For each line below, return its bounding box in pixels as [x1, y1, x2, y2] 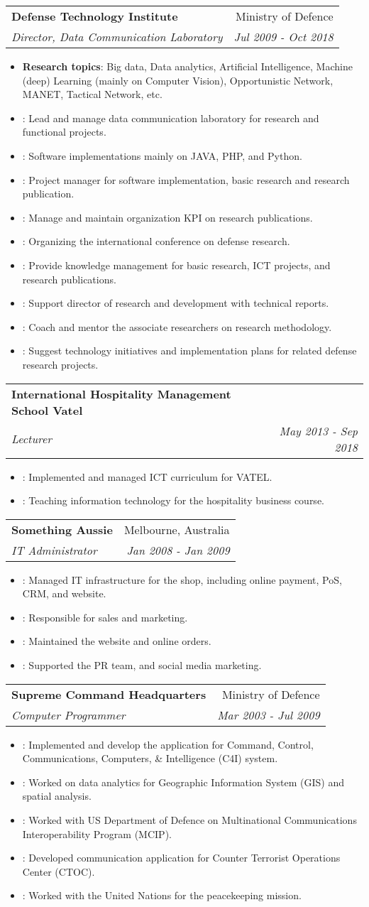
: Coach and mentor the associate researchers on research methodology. [22, 319, 332, 334]
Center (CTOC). [22, 864, 95, 879]
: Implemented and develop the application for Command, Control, [22, 737, 314, 751]
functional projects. [22, 124, 106, 139]
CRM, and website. [22, 586, 106, 601]
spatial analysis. [22, 788, 92, 803]
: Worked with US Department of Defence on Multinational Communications [22, 813, 357, 827]
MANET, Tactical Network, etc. [22, 87, 163, 102]
